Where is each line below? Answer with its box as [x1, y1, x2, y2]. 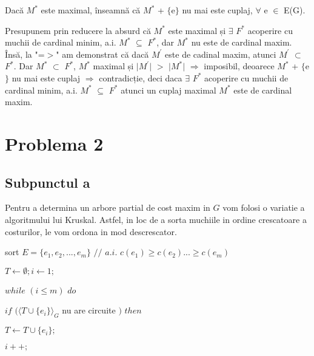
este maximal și [168, 24, 226, 36]
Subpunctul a [5, 173, 90, 191]
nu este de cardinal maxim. [191, 36, 292, 49]
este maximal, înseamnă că [41, 4, 141, 16]
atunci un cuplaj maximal [121, 83, 216, 96]
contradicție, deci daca [99, 71, 182, 84]
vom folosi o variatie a [222, 201, 305, 214]
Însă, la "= [5, 47, 45, 60]
